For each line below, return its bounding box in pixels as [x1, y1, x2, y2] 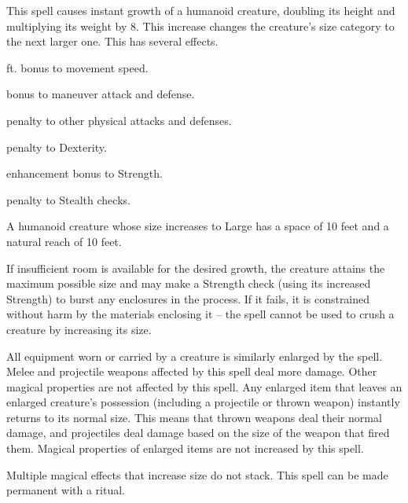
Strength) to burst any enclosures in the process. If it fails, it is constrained [6, 290, 370, 307]
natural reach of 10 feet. [6, 233, 122, 249]
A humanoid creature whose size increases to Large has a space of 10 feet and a [6, 218, 389, 234]
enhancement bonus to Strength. [6, 165, 163, 182]
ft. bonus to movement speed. [6, 59, 149, 75]
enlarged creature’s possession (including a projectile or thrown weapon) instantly [6, 394, 400, 410]
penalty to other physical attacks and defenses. [6, 112, 232, 128]
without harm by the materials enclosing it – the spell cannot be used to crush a [6, 306, 395, 322]
